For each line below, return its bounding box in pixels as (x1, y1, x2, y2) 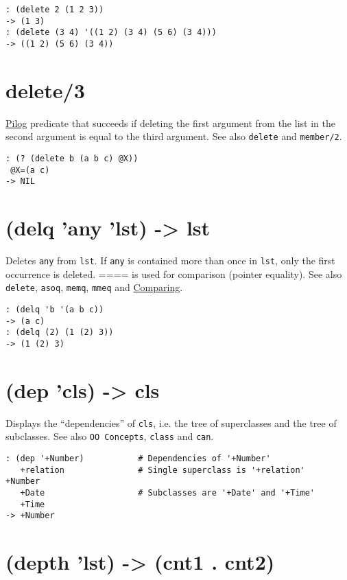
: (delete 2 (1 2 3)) (5, 5, 104, 14)
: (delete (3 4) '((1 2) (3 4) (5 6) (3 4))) (5, 27, 217, 38)
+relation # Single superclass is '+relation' (20, 465, 305, 475)
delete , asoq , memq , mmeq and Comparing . (5, 280, 183, 294)
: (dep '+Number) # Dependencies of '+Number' (5, 454, 271, 464)
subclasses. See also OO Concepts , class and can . (5, 429, 214, 443)
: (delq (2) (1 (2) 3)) (5, 327, 114, 338)
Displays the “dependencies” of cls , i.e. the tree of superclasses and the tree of (5, 415, 337, 430)
